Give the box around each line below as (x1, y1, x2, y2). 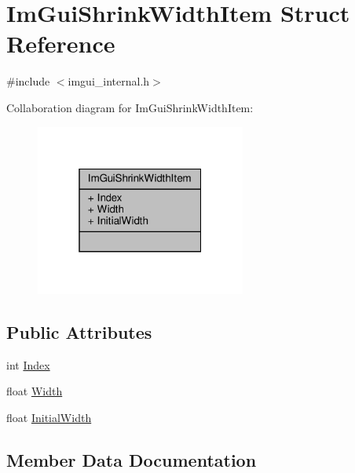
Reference (6, 27, 115, 60)
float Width (6, 383, 63, 399)
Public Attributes (6, 319, 152, 344)
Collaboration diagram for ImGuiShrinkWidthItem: (6, 99, 254, 115)
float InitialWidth (6, 409, 92, 425)
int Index (6, 356, 50, 373)
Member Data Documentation (6, 447, 257, 471)
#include (6, 73, 50, 89)
